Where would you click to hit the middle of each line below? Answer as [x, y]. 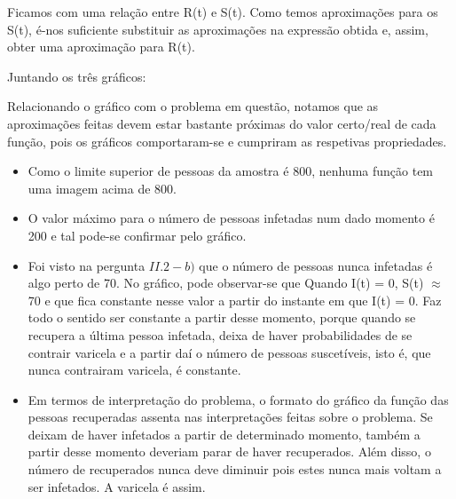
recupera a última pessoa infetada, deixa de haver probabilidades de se [220, 334]
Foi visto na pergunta [86, 265]
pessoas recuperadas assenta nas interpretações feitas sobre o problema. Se [230, 417]
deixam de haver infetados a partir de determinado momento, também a [224, 434]
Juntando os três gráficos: [77, 76]
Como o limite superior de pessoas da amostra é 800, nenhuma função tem [231, 171]
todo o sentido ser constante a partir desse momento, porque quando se [222, 317]
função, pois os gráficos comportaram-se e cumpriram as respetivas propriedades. [227, 141]
